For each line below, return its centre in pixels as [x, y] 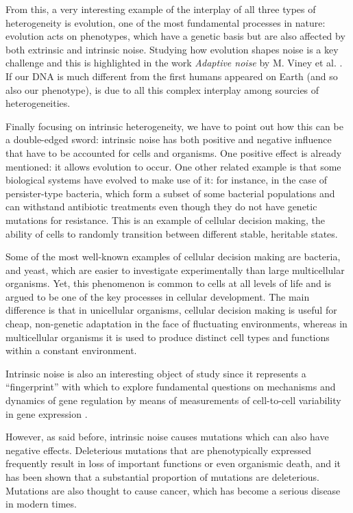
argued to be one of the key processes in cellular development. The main [158, 296]
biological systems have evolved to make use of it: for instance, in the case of [167, 180]
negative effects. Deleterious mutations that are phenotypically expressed [158, 450]
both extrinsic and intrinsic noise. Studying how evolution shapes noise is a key [172, 49]
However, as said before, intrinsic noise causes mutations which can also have [167, 437]
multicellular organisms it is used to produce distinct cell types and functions [168, 337]
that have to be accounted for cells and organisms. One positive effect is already [174, 152]
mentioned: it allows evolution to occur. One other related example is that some [173, 166]
